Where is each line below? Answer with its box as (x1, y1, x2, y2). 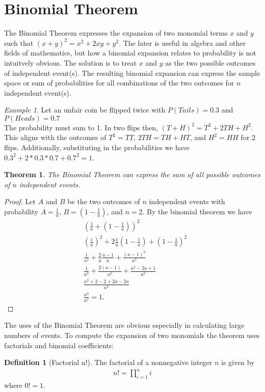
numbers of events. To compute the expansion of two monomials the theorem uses (4, 330, 260, 341)
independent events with (149, 196, 225, 207)
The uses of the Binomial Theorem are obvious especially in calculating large (4, 320, 245, 330)
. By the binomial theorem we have (142, 206, 252, 217)
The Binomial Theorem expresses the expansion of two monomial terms (4, 27, 228, 38)
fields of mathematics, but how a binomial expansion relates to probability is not (4, 47, 256, 58)
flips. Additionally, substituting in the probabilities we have (4, 142, 190, 153)
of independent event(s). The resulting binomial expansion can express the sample (4, 67, 260, 78)
